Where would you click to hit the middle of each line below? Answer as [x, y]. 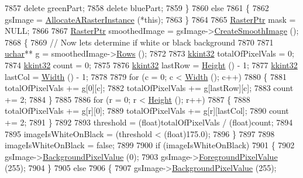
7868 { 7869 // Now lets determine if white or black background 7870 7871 [139, 42]
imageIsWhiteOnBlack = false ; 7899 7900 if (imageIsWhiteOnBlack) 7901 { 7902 [150, 145]
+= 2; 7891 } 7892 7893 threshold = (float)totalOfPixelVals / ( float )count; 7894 [149, 122]
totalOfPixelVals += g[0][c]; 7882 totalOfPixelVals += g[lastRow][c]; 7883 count [149, 88]
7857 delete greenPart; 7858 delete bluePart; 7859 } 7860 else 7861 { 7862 [137, 8]
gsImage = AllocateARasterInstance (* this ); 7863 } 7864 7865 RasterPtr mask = [150, 19]
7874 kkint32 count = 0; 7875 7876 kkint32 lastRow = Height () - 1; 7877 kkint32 [151, 64]
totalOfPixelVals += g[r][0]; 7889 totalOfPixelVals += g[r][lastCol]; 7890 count [147, 111]
